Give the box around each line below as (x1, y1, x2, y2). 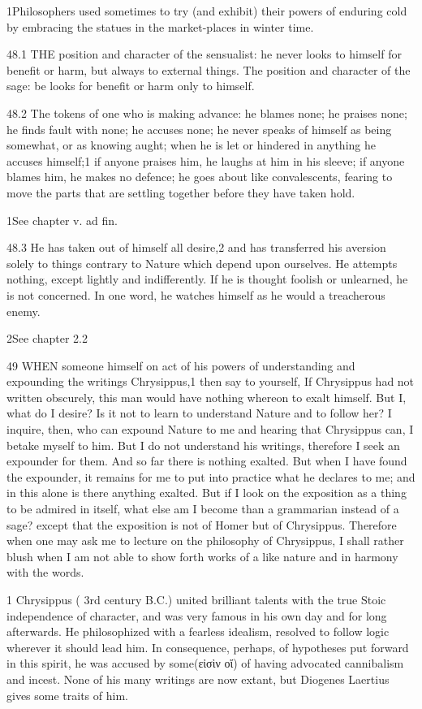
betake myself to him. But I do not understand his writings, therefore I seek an (6, 436, 400, 453)
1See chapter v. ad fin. (6, 211, 118, 228)
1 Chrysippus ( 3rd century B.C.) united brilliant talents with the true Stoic (6, 591, 386, 607)
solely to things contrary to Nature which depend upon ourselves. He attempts (6, 254, 398, 271)
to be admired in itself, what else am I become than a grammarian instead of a (6, 500, 399, 517)
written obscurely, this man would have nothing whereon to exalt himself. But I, (6, 388, 407, 405)
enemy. (6, 302, 41, 319)
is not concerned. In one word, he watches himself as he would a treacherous (6, 286, 385, 303)
